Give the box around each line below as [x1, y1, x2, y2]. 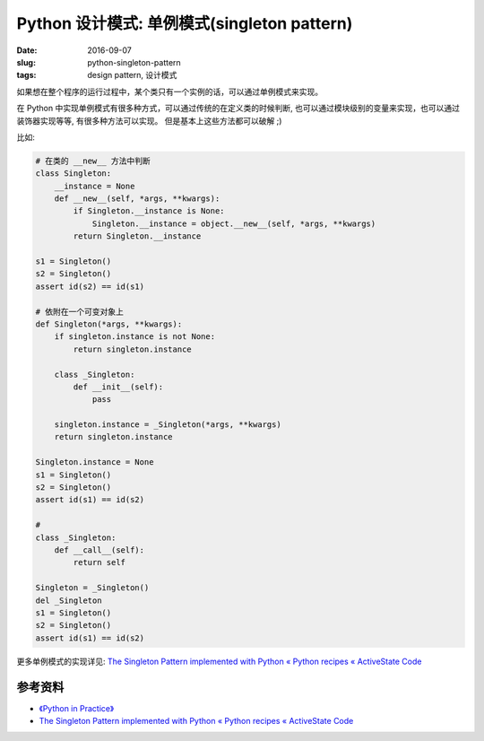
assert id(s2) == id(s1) [35, 281, 145, 292]
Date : [16, 45, 38, 56]
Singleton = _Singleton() [35, 583, 150, 593]
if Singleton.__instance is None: [73, 206, 225, 216]
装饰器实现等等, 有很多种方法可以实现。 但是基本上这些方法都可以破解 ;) [16, 115, 282, 126]
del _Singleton [35, 595, 102, 606]
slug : [16, 57, 36, 67]
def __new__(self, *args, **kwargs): [54, 194, 220, 204]
